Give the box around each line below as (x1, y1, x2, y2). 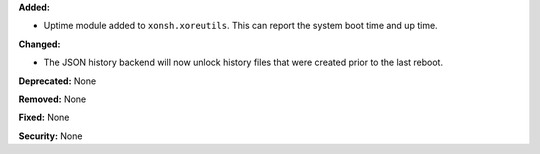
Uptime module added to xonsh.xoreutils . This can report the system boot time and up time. (43, 20, 439, 32)
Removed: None (18, 93, 87, 105)
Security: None (18, 130, 83, 142)
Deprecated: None (18, 75, 97, 87)
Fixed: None (18, 111, 70, 124)
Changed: (18, 38, 61, 50)
